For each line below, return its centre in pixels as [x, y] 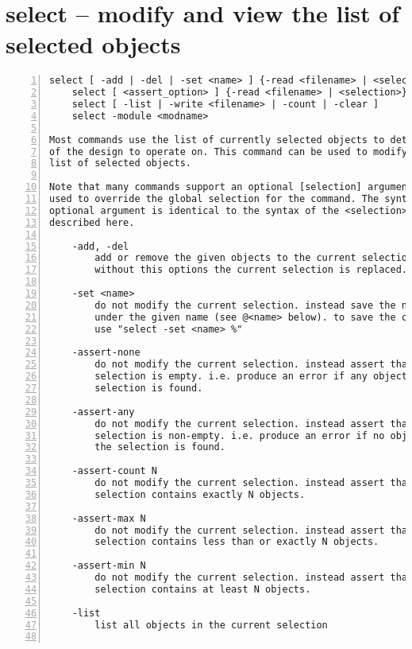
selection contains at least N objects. [203, 589]
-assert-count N [115, 471]
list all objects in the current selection [211, 625]
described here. [92, 222]
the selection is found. [160, 447]
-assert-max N [109, 518]
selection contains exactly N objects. [200, 494]
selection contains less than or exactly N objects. [237, 542]
